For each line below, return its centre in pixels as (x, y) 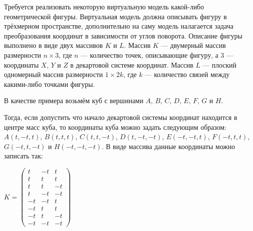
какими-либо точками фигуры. (50, 84)
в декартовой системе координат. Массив (132, 64)
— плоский (219, 64)
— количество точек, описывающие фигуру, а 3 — (157, 55)
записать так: (24, 156)
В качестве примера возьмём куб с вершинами (74, 100)
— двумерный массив (193, 45)
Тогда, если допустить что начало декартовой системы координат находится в (121, 117)
